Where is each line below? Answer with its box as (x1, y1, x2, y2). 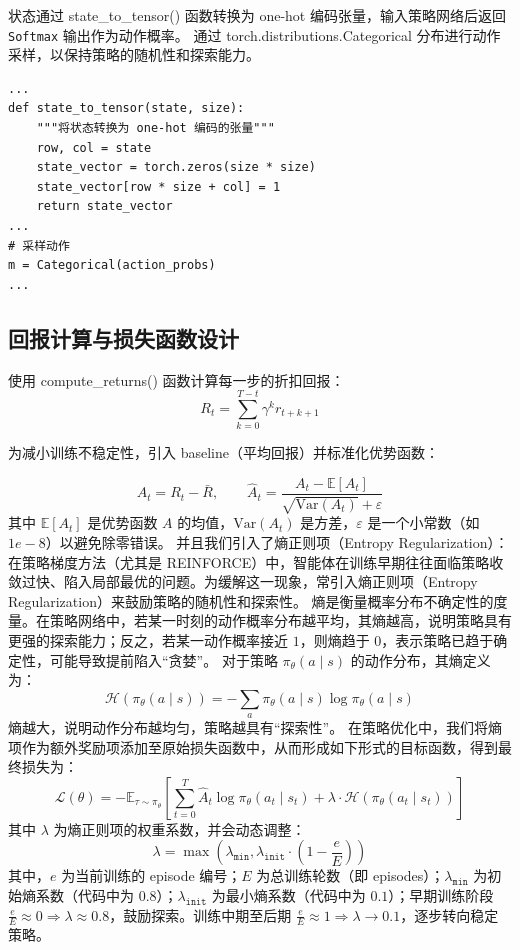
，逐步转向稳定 (400, 904, 499, 925)
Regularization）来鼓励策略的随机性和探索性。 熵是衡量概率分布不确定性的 (8, 590, 494, 611)
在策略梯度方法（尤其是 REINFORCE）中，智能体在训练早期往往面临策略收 (8, 551, 504, 572)
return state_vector (36, 199, 173, 214)
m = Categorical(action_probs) (8, 258, 216, 273)
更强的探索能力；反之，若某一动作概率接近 (8, 629, 288, 650)
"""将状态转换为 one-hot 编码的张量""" (36, 121, 275, 136)
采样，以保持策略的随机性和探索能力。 (8, 44, 260, 65)
